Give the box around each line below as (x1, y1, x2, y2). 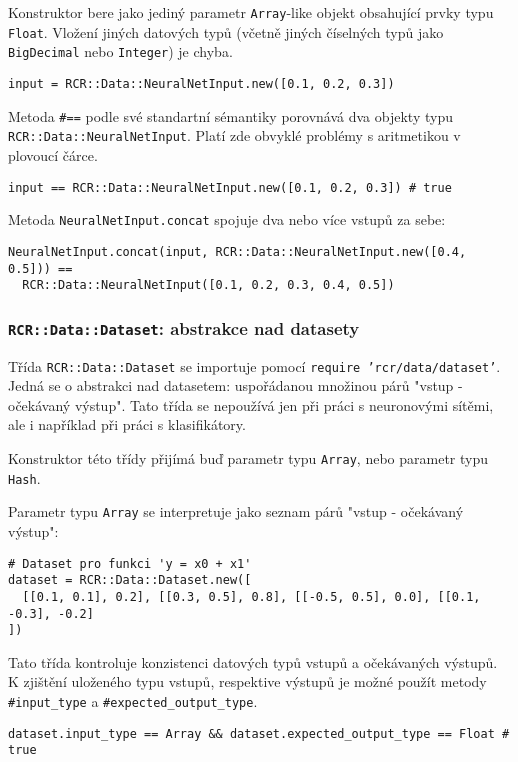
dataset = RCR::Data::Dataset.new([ (8, 573, 252, 588)
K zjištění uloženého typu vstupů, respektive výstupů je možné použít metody (8, 671, 487, 692)
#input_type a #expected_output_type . (8, 691, 258, 712)
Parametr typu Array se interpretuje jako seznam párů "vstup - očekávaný (8, 501, 464, 522)
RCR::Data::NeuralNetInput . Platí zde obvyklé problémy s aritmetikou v (8, 125, 461, 146)
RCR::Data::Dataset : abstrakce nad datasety (8, 315, 360, 340)
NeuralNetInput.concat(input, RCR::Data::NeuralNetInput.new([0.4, (8, 244, 467, 259)
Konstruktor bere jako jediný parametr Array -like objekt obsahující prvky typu (8, 2, 494, 22)
